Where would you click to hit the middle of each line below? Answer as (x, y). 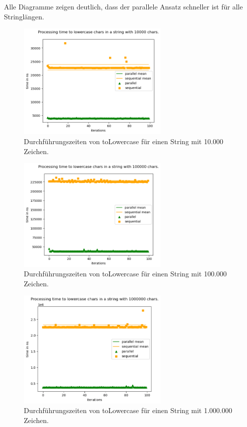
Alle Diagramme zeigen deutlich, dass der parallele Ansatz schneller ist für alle (123, 6)
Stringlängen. (24, 16)
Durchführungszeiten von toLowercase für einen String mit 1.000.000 (128, 410)
